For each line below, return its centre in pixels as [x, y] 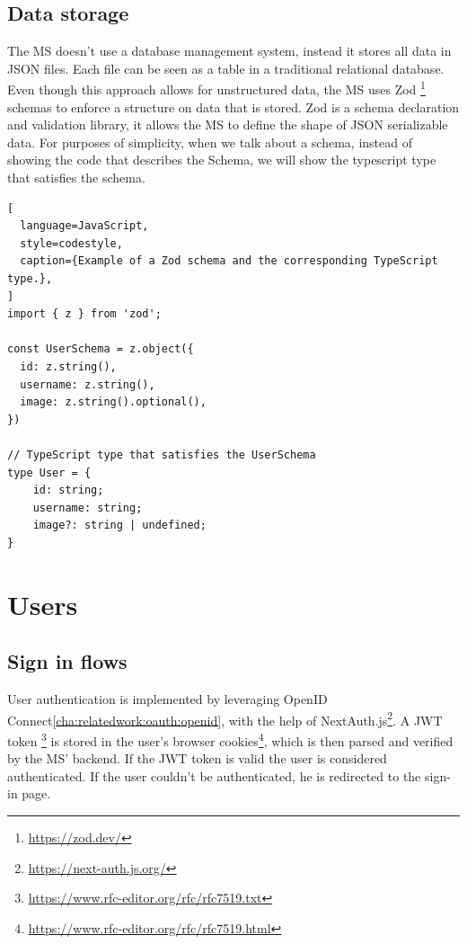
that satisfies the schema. [76, 178]
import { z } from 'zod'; [84, 314]
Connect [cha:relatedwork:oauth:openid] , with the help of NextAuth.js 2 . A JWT [225, 718]
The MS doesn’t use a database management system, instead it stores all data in [229, 51]
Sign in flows [67, 661]
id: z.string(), [68, 366]
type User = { [49, 472]
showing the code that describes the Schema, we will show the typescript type [222, 160]
